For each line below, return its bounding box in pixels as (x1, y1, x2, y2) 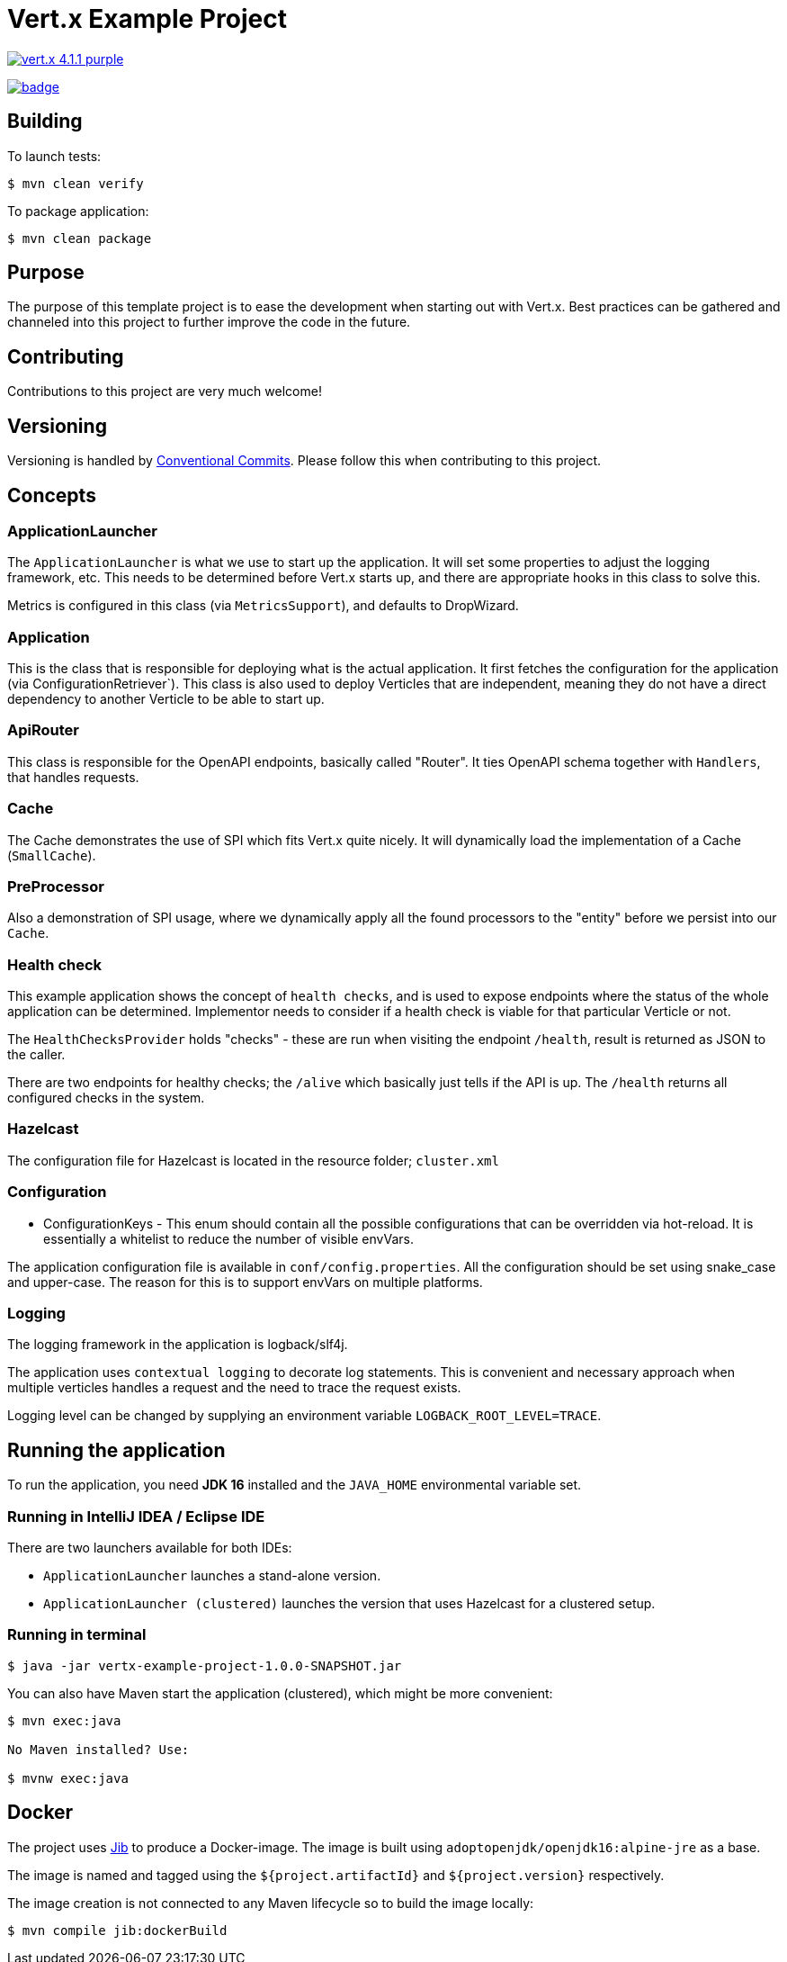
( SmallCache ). (7, 847, 96, 863)
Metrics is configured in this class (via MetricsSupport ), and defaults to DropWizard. (7, 598, 519, 614)
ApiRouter (7, 721, 79, 740)
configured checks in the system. (7, 1090, 205, 1106)
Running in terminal (7, 1625, 147, 1644)
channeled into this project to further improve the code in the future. (7, 314, 411, 330)
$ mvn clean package (7, 230, 152, 246)
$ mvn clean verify (7, 175, 144, 191)
